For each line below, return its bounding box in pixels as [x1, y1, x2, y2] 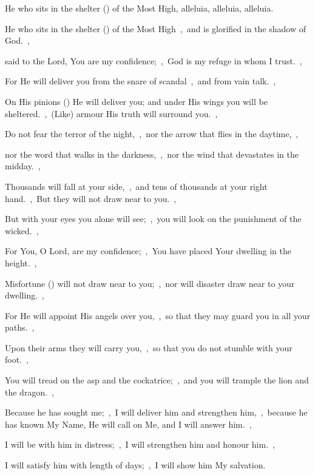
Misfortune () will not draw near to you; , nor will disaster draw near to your [5, 277, 295, 289]
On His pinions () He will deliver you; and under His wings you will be [5, 95, 268, 107]
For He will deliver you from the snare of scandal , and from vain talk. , [5, 75, 276, 87]
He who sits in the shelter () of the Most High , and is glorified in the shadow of [5, 22, 306, 35]
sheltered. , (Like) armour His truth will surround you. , [5, 107, 218, 120]
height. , [5, 256, 37, 269]
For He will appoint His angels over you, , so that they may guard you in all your [5, 309, 311, 322]
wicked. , [5, 224, 39, 237]
